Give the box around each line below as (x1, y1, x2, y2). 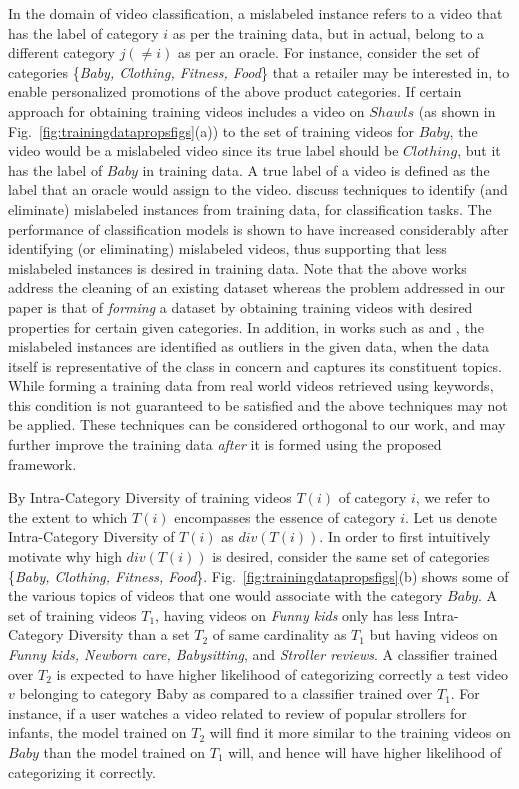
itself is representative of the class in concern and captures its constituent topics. (8, 355, 502, 376)
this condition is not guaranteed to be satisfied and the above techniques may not (8, 394, 508, 415)
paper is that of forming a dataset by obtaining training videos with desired (8, 296, 473, 317)
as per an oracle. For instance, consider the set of (178, 42, 479, 63)
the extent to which (8, 506, 128, 527)
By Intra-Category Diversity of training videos (8, 487, 292, 508)
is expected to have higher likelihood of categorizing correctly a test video (56, 663, 508, 684)
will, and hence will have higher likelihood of (228, 741, 502, 762)
